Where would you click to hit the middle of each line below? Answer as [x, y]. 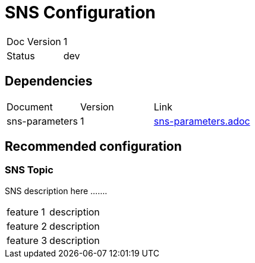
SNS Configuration [80, 12]
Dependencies [49, 81]
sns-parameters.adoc [202, 121]
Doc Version [34, 41]
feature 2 [27, 226]
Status [21, 56]
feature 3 [27, 240]
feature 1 [26, 212]
